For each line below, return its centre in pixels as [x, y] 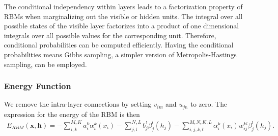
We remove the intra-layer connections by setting [78, 104]
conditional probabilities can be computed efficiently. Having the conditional [119, 45]
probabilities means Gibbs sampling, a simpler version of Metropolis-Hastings [120, 54]
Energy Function [38, 86]
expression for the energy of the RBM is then [72, 114]
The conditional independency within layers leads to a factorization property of [123, 6]
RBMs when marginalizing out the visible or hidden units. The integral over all [123, 16]
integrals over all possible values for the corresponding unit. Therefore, [110, 35]
